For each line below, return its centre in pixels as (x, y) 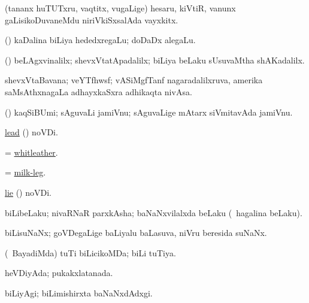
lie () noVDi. (28, 192)
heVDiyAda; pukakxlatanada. (59, 273)
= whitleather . (31, 152)
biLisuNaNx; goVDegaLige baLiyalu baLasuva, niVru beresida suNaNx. (136, 233)
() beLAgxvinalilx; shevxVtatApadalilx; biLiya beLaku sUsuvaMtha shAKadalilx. (155, 60)
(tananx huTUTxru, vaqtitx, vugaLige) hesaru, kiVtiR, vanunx (120, 8)
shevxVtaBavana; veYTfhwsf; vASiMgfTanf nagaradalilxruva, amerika (134, 80)
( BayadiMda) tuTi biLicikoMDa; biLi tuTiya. (90, 252)
